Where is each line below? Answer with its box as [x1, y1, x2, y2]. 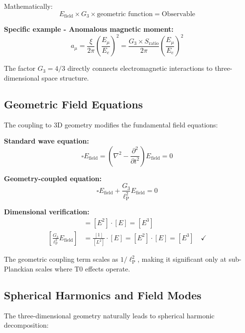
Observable [161, 10, 196, 18]
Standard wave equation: [4, 136, 89, 146]
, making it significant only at [137, 254, 227, 264]
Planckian [4, 263, 34, 273]
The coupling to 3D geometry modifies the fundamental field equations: [4, 119, 218, 129]
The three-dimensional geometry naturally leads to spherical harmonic [4, 310, 215, 320]
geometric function [97, 10, 153, 18]
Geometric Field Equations [4, 96, 143, 111]
